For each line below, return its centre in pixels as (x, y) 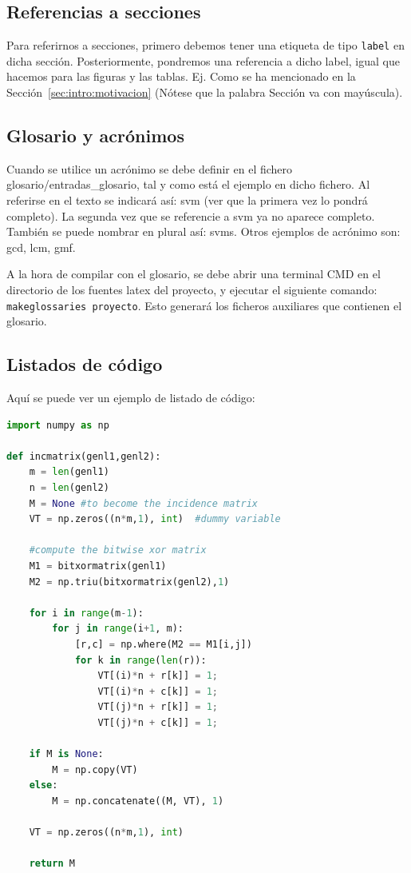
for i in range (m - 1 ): (86, 613)
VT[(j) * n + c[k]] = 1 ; (158, 722)
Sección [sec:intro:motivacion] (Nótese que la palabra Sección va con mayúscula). (205, 92)
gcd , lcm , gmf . (41, 247)
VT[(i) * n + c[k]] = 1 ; (158, 691)
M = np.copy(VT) (95, 769)
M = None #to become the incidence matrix (144, 503)
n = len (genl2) (69, 488)
